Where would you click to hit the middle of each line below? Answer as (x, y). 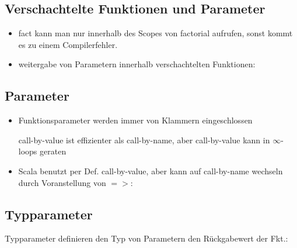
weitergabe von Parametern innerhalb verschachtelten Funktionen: (137, 64)
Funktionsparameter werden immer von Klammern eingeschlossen (135, 120)
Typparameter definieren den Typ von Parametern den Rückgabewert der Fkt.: (146, 238)
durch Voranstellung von (62, 182)
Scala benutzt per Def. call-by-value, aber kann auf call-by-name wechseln (151, 170)
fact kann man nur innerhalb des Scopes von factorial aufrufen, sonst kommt (156, 33)
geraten (53, 151)
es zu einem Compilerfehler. (68, 44)
